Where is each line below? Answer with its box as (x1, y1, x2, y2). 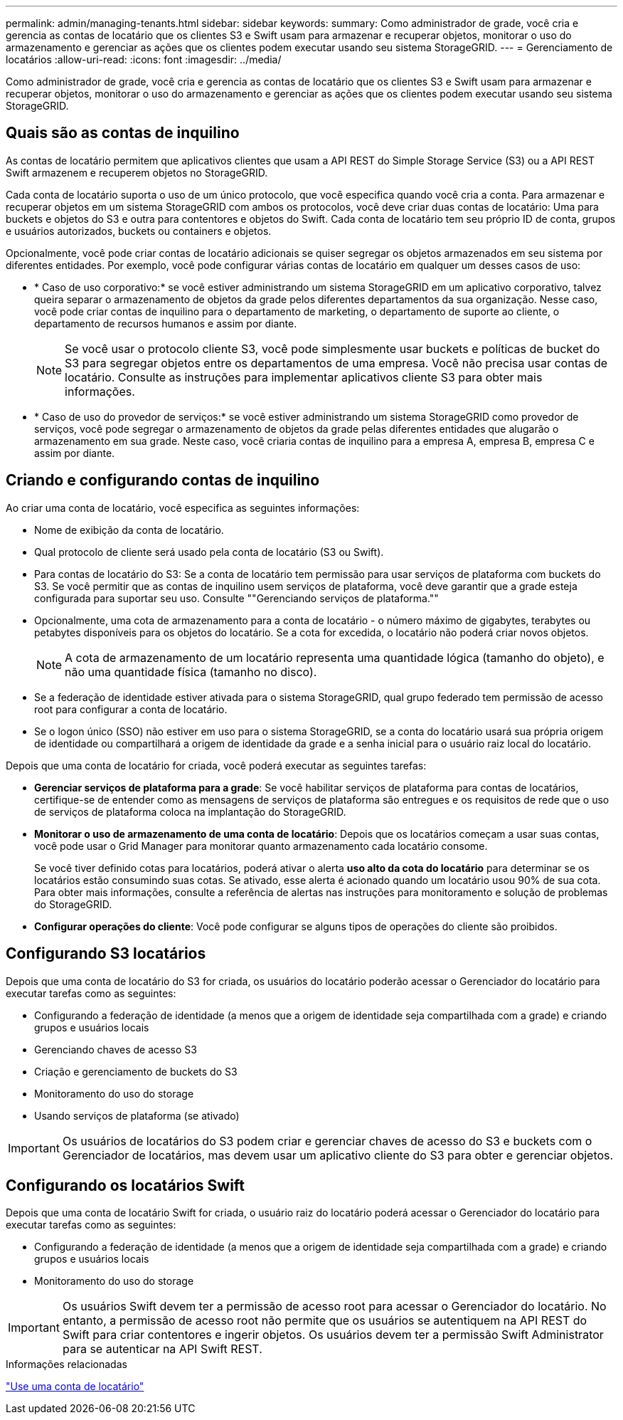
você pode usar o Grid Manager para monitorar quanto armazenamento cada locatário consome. (34, 839, 488, 852)
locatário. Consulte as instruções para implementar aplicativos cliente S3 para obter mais (65, 369, 543, 384)
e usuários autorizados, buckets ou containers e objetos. (6, 224, 272, 237)
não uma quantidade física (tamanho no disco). (65, 664, 317, 679)
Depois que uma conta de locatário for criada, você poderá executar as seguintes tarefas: (6, 759, 427, 772)
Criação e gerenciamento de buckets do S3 (34, 1065, 238, 1078)
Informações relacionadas (6, 1358, 127, 1371)
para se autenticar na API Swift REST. (62, 1342, 262, 1357)
